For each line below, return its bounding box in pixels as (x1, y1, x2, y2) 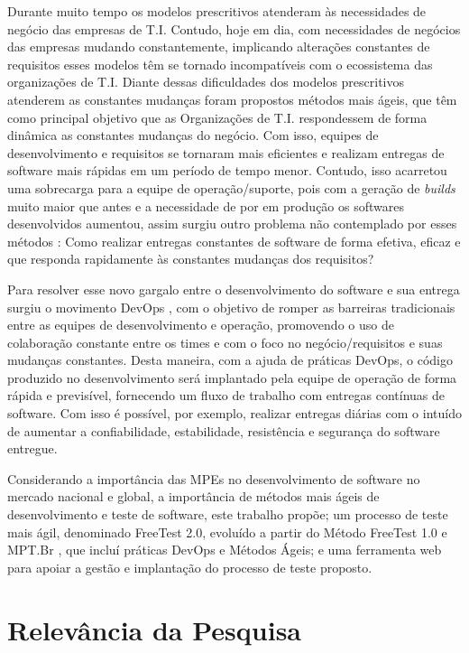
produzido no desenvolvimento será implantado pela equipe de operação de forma (7, 368, 457, 387)
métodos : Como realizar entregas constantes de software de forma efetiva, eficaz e (7, 231, 461, 250)
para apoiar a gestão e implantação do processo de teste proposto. (7, 557, 372, 576)
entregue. (7, 439, 58, 458)
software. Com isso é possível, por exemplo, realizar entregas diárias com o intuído (7, 404, 462, 423)
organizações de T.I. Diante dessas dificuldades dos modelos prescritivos (7, 72, 405, 91)
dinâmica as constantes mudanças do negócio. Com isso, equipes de (7, 126, 379, 145)
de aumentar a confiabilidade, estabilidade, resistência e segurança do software (7, 421, 440, 440)
